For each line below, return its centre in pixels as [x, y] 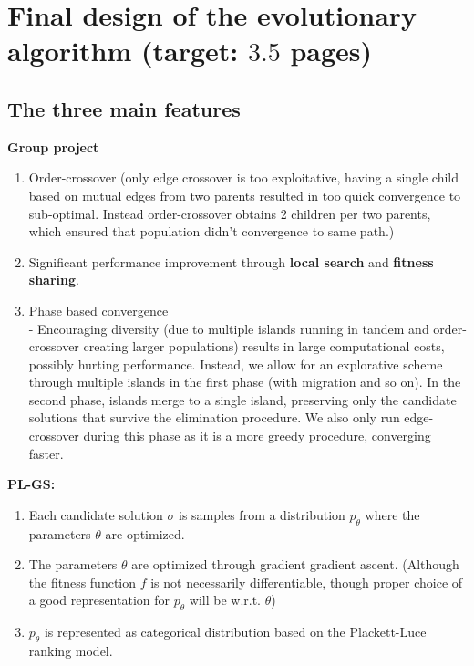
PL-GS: [31, 484]
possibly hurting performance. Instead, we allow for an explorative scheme [236, 364]
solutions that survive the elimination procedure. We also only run [214, 417]
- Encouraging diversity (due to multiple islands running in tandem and [229, 328]
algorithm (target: [123, 51]
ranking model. [71, 651]
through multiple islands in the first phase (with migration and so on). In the [245, 382]
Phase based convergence [98, 310]
